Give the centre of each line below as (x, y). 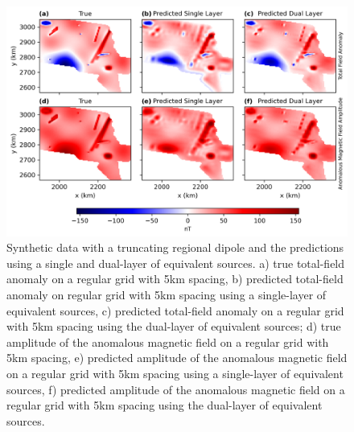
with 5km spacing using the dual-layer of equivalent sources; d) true (174, 326)
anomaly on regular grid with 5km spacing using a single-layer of (167, 295)
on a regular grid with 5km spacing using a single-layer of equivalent (175, 374)
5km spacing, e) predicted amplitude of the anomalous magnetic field (177, 358)
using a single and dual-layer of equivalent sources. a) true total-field (176, 263)
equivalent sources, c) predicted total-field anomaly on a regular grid (175, 310)
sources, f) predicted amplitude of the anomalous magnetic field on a (176, 389)
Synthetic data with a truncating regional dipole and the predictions (175, 247)
